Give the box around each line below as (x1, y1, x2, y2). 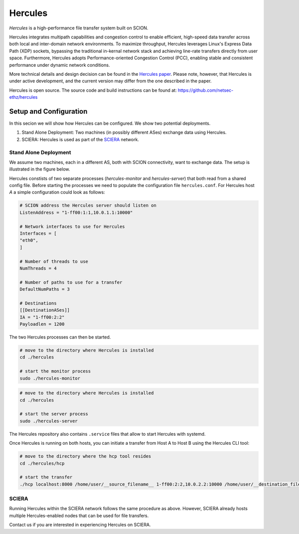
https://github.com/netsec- (177, 87, 234, 93)
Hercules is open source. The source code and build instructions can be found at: (9, 87, 177, 93)
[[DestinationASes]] (19, 307, 70, 313)
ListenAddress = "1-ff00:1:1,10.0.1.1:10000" (19, 209, 133, 215)
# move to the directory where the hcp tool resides (19, 454, 151, 459)
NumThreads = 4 (19, 265, 57, 271)
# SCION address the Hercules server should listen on (19, 202, 156, 208)
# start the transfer (19, 474, 73, 480)
